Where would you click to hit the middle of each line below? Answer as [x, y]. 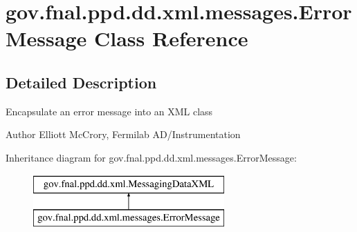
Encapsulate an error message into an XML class [109, 111]
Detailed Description [81, 82]
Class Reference [171, 38]
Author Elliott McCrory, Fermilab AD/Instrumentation [123, 134]
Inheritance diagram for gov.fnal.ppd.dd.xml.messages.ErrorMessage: [151, 157]
